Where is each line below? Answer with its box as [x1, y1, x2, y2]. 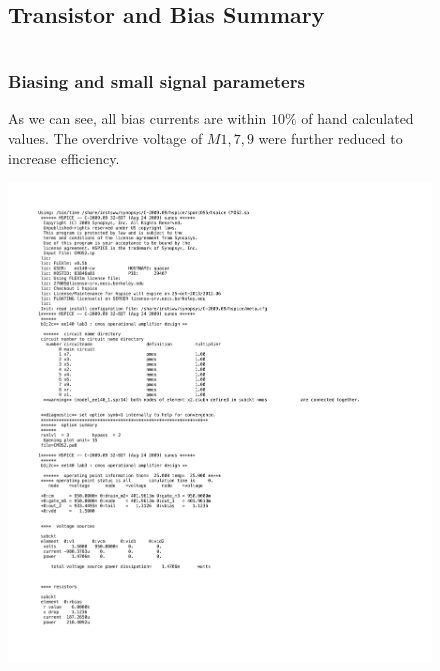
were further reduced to [258, 128, 403, 149]
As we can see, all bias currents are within [8, 108, 267, 129]
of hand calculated [301, 108, 414, 129]
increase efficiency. [8, 147, 120, 168]
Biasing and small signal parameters [8, 69, 305, 94]
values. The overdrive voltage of [8, 128, 203, 149]
